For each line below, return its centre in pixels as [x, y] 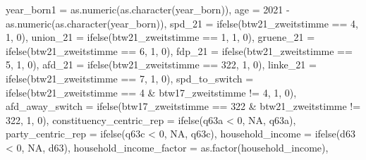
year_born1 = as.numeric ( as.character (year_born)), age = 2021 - [148, 9]
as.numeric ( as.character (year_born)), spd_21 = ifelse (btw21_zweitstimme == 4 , [182, 23]
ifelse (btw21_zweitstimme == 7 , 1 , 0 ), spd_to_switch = [130, 78]
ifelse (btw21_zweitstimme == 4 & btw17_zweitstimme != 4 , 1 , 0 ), [151, 92]
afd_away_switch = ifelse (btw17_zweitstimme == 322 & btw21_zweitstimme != [183, 106]
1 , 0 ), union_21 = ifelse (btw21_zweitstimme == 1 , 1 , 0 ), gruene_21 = [160, 37]
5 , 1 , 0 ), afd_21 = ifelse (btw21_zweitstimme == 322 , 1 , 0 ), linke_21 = [161, 64]
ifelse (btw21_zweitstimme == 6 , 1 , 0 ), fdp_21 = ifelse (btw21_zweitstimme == [179, 50]
